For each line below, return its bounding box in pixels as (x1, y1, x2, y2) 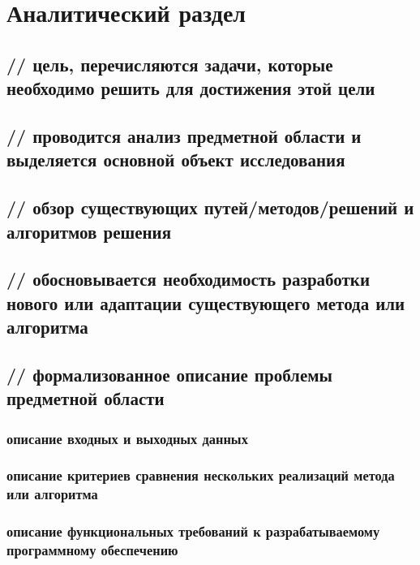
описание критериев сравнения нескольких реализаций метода (6, 465, 395, 485)
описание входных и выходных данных (6, 428, 248, 448)
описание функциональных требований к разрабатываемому (6, 521, 380, 541)
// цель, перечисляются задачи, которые (6, 51, 333, 76)
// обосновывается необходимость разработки (6, 266, 371, 291)
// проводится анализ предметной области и (6, 123, 362, 148)
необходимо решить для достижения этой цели (6, 75, 375, 101)
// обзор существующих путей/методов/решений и (6, 195, 414, 220)
